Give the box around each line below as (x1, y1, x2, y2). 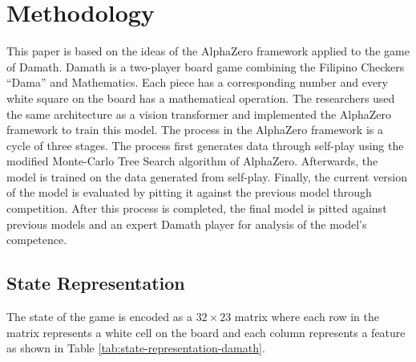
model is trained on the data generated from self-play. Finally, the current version (6, 168, 408, 185)
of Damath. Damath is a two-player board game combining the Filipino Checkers (6, 58, 405, 75)
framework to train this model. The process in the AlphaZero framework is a (6, 121, 383, 138)
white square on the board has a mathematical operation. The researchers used (6, 89, 395, 106)
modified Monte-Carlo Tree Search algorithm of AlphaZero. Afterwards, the (6, 153, 378, 169)
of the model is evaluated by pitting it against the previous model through (6, 184, 372, 201)
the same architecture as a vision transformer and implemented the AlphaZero (6, 105, 392, 122)
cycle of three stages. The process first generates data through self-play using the (6, 136, 404, 153)
